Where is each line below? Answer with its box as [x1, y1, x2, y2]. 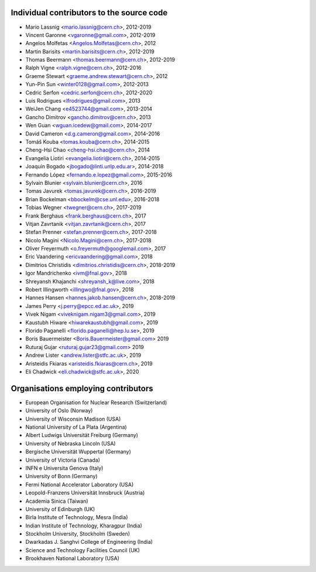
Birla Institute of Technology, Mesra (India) [25, 514, 128, 521]
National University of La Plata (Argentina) [25, 424, 127, 431]
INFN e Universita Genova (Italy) [25, 464, 104, 472]
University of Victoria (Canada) [25, 456, 101, 463]
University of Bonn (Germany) [25, 473, 98, 480]
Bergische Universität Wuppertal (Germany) [25, 448, 132, 455]
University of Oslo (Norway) [25, 407, 93, 414]
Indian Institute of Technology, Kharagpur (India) [25, 522, 143, 529]
